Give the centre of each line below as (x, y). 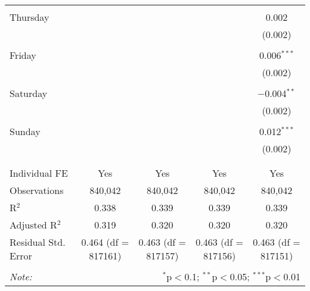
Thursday (30, 17)
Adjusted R (33, 225)
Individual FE (39, 173)
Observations (37, 190)
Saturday (29, 93)
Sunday (25, 131)
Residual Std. (38, 242)
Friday (23, 55)
